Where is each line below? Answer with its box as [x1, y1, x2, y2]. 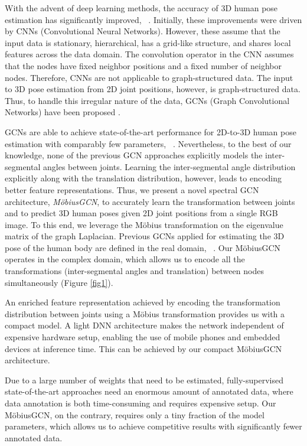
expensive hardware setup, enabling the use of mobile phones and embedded [5, 331, 280, 343]
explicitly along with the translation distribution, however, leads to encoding [5, 172, 282, 184]
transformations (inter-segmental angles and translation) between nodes [5, 265, 264, 277]
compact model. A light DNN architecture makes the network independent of [5, 319, 284, 331]
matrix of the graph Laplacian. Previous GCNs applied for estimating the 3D [5, 230, 285, 242]
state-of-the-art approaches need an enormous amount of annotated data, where [5, 385, 293, 398]
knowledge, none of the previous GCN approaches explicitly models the [5, 149, 263, 161]
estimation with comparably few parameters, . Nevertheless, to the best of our [5, 137, 292, 149]
